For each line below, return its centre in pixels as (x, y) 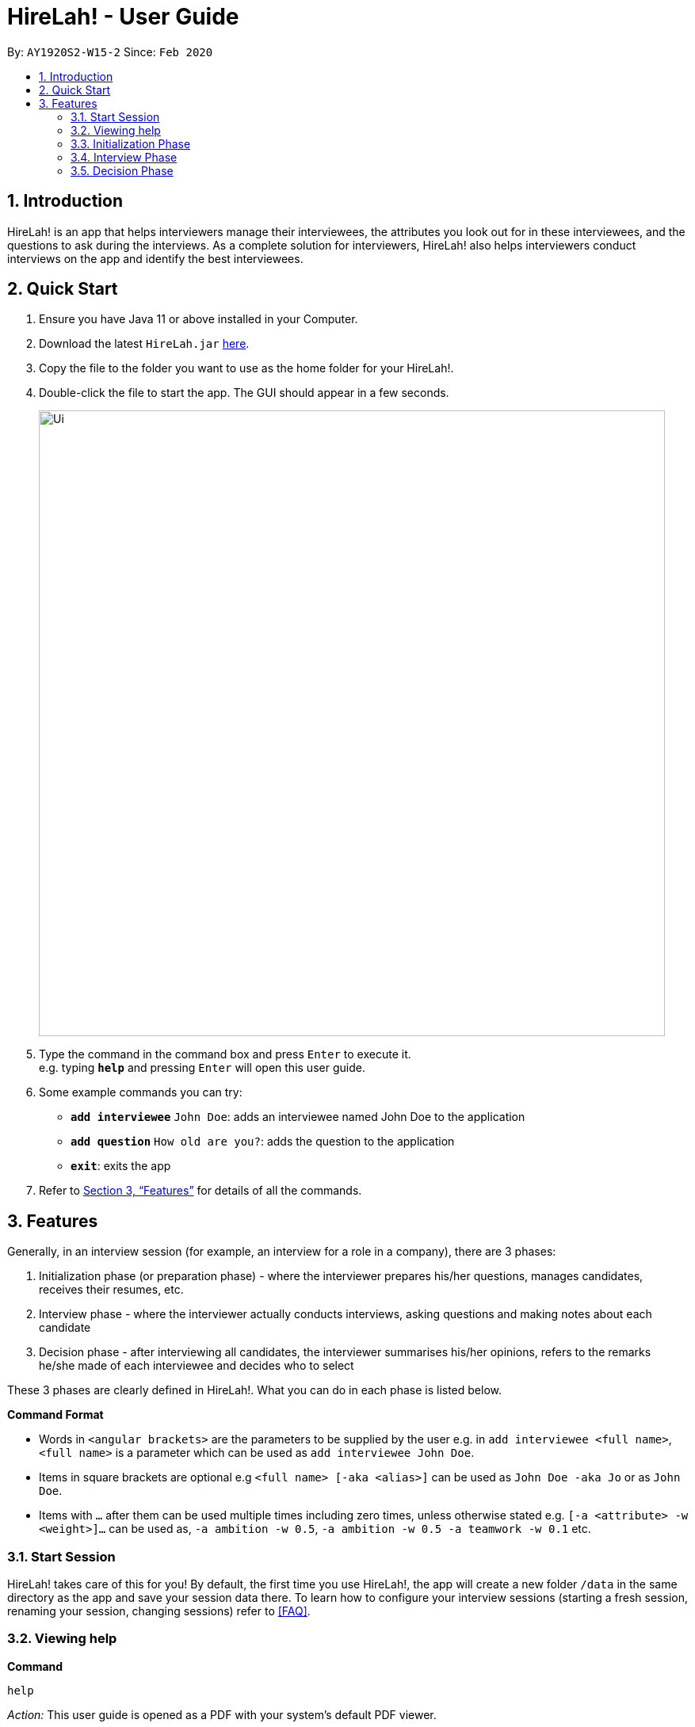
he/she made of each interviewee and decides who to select (197, 1366)
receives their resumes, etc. (111, 1290)
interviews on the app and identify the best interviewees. (155, 258)
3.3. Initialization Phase (131, 143)
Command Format (55, 1415)
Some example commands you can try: (141, 1092)
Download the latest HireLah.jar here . (144, 344)
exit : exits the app (121, 1166)
